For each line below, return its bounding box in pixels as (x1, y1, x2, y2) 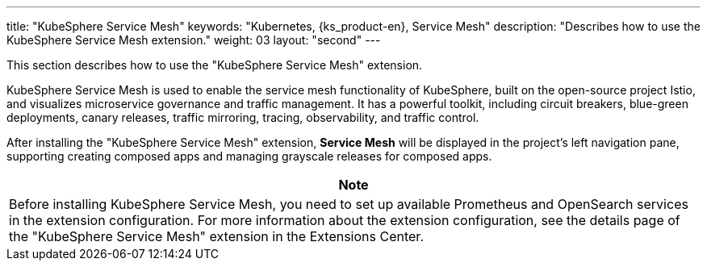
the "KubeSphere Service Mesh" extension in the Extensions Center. (9, 228, 424, 244)
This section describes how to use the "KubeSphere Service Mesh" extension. (6, 58, 423, 72)
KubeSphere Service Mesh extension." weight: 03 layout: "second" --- (6, 33, 381, 47)
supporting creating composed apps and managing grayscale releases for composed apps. (6, 149, 492, 163)
